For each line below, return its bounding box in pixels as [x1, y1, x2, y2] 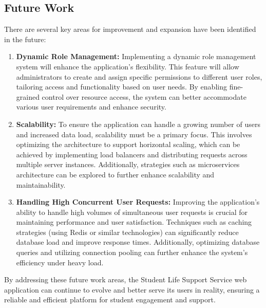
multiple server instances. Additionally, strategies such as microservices [16, 159, 240, 170]
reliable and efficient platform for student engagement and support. [4, 294, 216, 305]
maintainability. [16, 179, 66, 190]
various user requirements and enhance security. [16, 101, 166, 112]
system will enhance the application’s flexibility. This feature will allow [16, 61, 239, 71]
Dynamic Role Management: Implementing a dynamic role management [16, 51, 256, 62]
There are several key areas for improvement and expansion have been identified [4, 24, 256, 34]
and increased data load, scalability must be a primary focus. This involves [16, 129, 252, 139]
